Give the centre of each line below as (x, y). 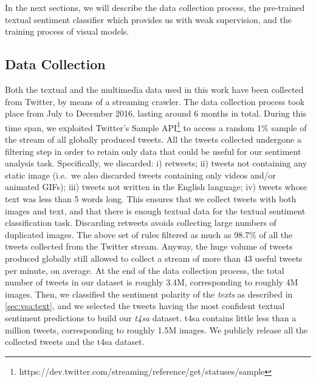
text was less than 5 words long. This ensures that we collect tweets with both (151, 198)
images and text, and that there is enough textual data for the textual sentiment (155, 210)
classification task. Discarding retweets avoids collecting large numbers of (141, 223)
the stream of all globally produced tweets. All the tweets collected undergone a (153, 139)
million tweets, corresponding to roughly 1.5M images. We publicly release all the (156, 329)
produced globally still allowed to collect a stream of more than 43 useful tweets (154, 258)
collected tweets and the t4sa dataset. (75, 342)
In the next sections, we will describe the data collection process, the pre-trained (155, 7)
